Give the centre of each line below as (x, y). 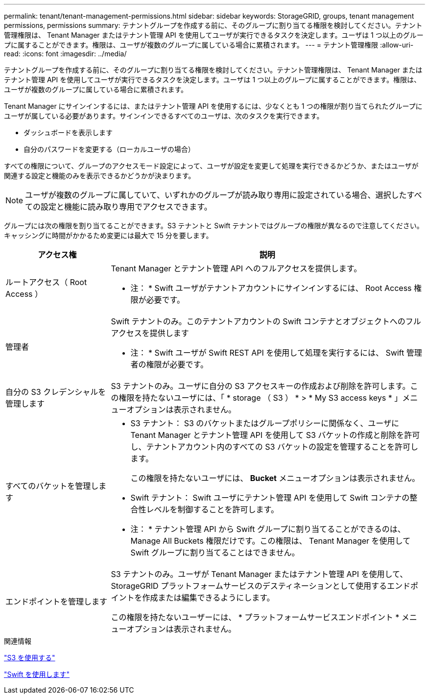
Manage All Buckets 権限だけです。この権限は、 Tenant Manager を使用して (271, 541)
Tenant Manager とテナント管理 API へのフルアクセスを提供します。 (236, 268)
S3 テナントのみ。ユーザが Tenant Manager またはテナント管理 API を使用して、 (259, 574)
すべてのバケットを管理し (52, 486)
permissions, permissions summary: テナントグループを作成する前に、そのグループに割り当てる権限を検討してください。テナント (213, 25)
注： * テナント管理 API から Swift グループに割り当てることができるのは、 (268, 529)
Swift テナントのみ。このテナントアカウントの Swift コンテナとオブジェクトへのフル (266, 321)
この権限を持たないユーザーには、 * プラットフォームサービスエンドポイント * (255, 617)
